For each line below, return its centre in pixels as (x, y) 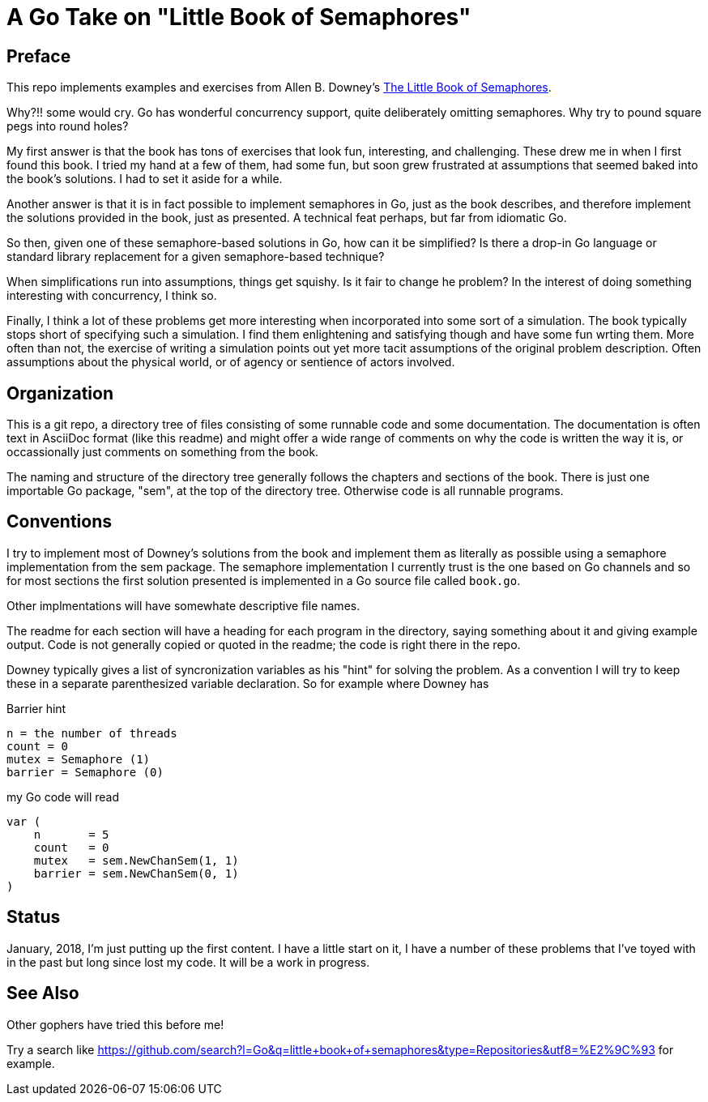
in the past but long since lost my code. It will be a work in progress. (188, 962)
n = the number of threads (92, 733)
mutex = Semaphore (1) (79, 759)
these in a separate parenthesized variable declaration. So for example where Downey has (248, 683)
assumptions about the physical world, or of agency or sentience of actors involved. (231, 362)
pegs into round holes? (68, 126)
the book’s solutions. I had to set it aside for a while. (145, 179)
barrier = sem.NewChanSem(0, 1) (136, 873)
